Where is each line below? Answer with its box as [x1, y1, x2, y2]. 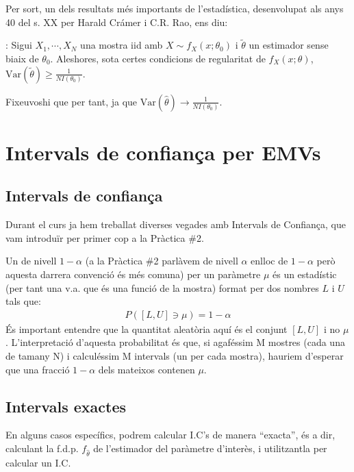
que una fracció [5, 362, 70, 376]
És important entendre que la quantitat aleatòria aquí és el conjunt [5, 321, 288, 336]
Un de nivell [5, 253, 57, 268]
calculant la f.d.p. [5, 440, 79, 455]
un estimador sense [249, 38, 329, 52]
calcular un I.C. [5, 455, 71, 469]
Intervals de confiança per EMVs [5, 138, 321, 166]
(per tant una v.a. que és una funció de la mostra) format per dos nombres [5, 280, 319, 295]
